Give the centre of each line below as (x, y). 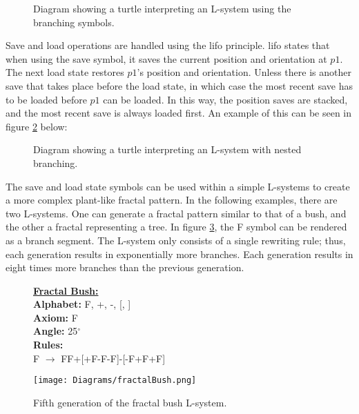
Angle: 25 (56, 331)
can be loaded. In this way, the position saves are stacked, (225, 99)
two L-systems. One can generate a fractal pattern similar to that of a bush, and (176, 213)
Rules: (48, 345)
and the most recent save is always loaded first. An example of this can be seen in (179, 113)
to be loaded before (46, 99)
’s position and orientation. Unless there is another (244, 72)
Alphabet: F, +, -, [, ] (82, 304)
